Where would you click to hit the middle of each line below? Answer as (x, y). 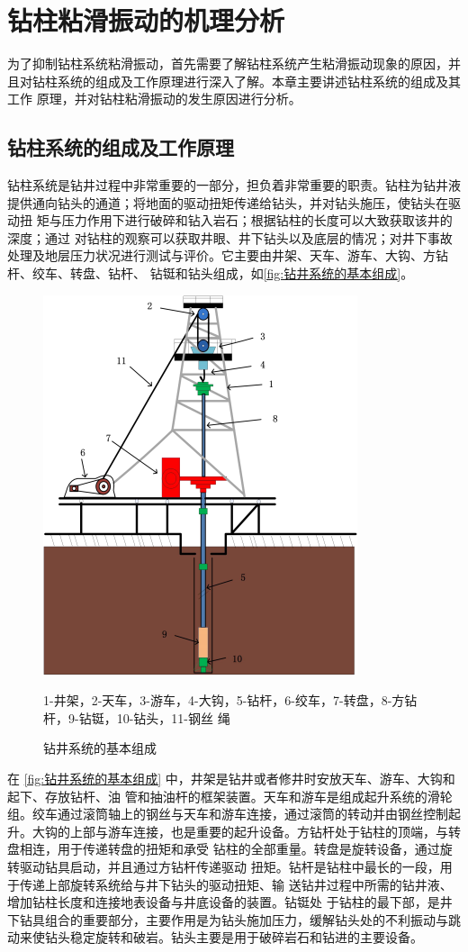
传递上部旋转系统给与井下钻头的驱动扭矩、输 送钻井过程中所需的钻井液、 (236, 884)
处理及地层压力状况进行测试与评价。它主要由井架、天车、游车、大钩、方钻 (228, 255)
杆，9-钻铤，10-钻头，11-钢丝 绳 (137, 717)
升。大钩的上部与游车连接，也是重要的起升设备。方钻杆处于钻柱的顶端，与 (228, 831)
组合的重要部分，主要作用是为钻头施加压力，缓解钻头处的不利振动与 (246, 919)
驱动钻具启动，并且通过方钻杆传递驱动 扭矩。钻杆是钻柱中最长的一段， (229, 867)
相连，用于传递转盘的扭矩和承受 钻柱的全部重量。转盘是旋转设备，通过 (229, 849)
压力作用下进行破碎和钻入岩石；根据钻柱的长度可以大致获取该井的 (257, 220)
